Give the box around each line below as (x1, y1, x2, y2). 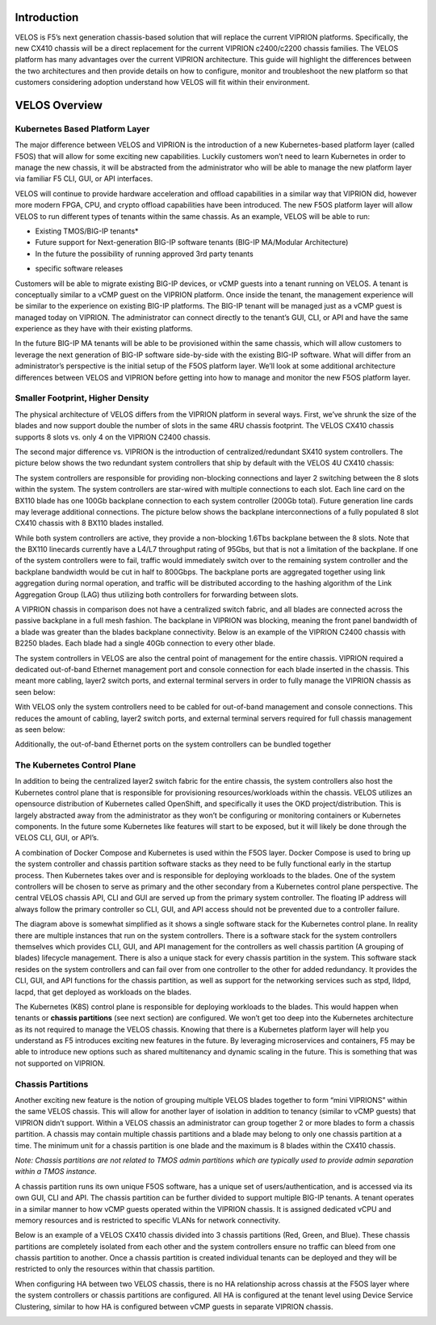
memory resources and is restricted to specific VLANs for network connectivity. (15, 1215, 281, 1225)
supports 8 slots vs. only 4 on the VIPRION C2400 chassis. (15, 432, 211, 442)
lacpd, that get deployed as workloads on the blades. (15, 986, 192, 997)
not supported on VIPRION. (15, 1058, 106, 1068)
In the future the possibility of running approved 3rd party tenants (35, 249, 254, 259)
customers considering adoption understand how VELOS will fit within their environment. (15, 78, 310, 87)
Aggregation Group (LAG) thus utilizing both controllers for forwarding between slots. (15, 590, 299, 599)
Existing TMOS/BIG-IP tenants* (35, 226, 139, 236)
